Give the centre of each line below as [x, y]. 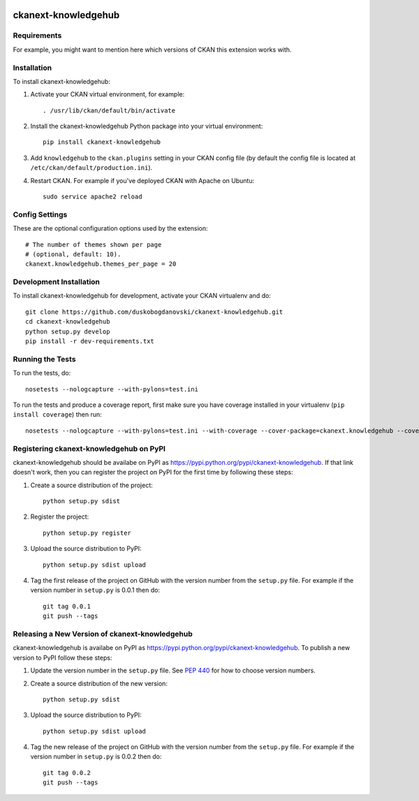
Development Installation [57, 282]
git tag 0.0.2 [67, 773]
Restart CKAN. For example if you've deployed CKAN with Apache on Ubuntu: [142, 180]
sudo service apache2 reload [93, 197]
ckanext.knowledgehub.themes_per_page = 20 [101, 264]
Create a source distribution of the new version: [99, 683]
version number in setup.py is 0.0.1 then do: [95, 590]
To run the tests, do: [42, 373]
